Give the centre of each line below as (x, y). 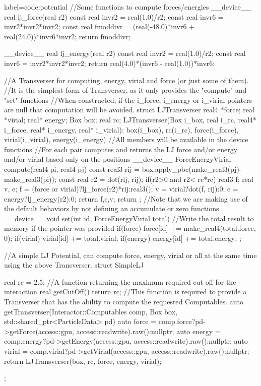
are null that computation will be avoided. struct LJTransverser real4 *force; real (129, 110)
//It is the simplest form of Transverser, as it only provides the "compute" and (125, 90)
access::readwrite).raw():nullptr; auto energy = (148, 331)
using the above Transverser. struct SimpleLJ (74, 265)
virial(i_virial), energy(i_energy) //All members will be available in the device (126, 139)
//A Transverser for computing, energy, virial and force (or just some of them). (126, 80)
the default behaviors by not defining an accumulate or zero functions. (113, 208)
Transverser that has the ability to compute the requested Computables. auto (124, 302)
